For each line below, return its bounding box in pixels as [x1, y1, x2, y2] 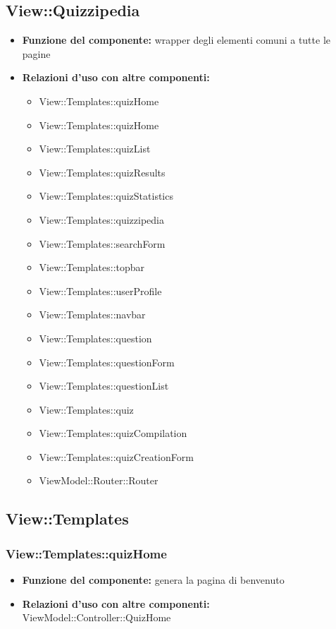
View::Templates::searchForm [39, 236, 166, 251]
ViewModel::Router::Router [39, 473, 158, 488]
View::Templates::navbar [39, 307, 146, 322]
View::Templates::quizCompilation [39, 426, 187, 441]
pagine [22, 46, 51, 61]
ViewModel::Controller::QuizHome [22, 610, 171, 625]
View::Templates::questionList [39, 378, 169, 393]
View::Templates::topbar [39, 260, 145, 275]
